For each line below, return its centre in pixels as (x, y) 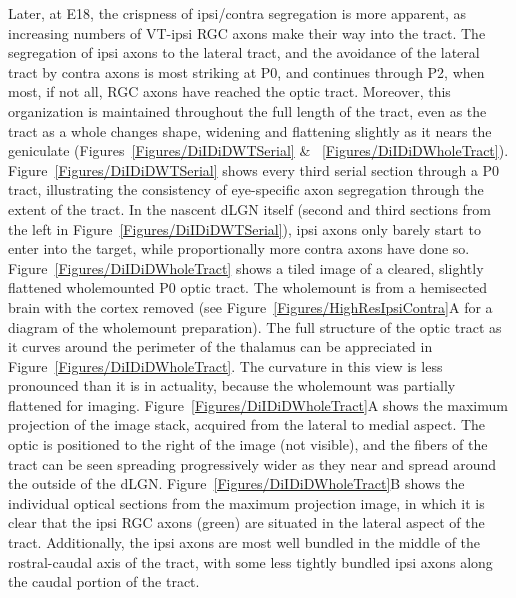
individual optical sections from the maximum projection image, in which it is (246, 502)
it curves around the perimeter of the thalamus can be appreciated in (220, 346)
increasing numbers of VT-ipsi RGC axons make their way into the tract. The (247, 32)
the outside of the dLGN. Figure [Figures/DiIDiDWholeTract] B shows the (236, 483)
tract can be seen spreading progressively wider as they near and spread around (252, 463)
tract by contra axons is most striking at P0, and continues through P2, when (246, 71)
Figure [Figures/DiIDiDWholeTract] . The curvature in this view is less (225, 365)
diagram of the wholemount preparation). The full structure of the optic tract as (255, 326)
